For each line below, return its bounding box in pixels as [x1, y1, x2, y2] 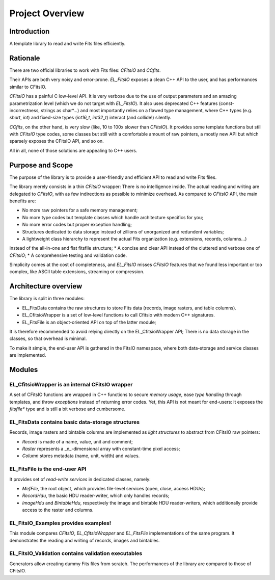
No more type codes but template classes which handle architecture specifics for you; [22, 214, 203, 220]
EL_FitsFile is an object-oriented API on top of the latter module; [22, 319, 156, 325]
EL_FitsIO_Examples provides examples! [9, 519, 112, 526]
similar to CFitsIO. [9, 84, 47, 90]
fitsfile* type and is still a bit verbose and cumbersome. [9, 406, 126, 412]
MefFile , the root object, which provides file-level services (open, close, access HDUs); [22, 485, 206, 491]
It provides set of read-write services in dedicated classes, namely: [9, 476, 151, 482]
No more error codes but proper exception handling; [22, 222, 132, 228]
